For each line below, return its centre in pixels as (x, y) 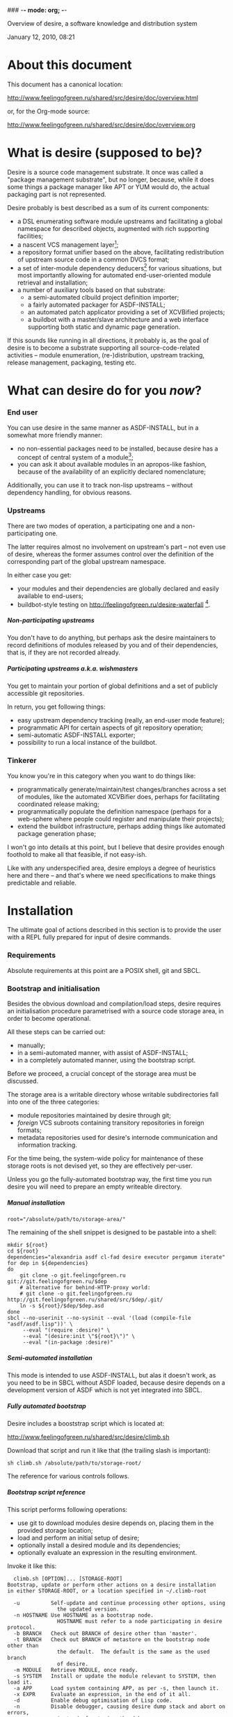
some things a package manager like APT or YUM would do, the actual (109, 186)
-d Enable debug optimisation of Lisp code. (93, 1700)
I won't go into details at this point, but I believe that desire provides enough (116, 847)
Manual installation (36, 1202)
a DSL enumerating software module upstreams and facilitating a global (120, 221)
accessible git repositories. (46, 693)
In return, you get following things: (56, 707)
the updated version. (88, 1609)
